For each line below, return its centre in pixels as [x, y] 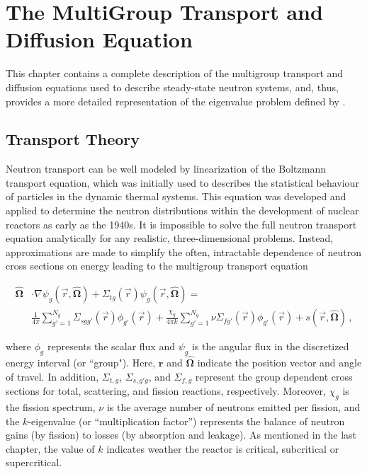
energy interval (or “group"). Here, [81, 363]
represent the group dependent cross [274, 376]
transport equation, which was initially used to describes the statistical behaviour [182, 182]
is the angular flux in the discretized [270, 346]
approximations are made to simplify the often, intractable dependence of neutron [184, 252]
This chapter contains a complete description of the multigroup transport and [175, 73]
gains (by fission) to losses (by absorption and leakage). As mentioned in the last [181, 435]
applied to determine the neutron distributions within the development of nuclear [182, 210]
